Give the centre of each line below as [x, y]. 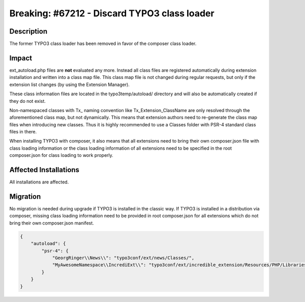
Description [28, 31]
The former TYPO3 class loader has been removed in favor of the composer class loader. [103, 44]
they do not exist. [27, 101]
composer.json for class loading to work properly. [62, 155]
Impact [21, 58]
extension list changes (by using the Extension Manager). [69, 85]
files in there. [23, 132]
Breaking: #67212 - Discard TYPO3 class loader [112, 13]
